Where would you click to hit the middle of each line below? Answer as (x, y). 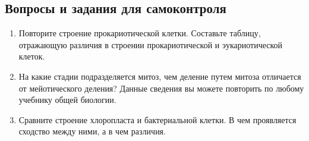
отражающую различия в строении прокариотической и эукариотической (151, 44)
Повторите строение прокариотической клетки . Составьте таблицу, (140, 33)
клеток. (32, 56)
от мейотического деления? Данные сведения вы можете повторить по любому (161, 88)
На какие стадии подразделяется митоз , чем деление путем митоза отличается (160, 76)
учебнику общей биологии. (67, 100)
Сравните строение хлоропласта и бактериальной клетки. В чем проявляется (157, 119)
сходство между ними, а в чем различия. (92, 131)
